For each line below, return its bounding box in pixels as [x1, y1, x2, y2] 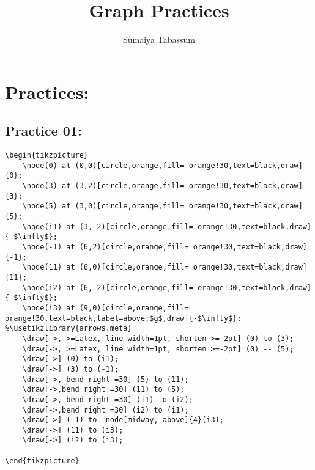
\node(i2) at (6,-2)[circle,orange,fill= [22, 283, 193, 292]
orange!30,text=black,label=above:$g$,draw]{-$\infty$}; [5, 314, 242, 323]
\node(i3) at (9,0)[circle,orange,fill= [22, 303, 189, 312]
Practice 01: [5, 121, 82, 140]
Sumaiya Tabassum [123, 33, 195, 46]
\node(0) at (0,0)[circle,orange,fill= [22, 161, 185, 170]
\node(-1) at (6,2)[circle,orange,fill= [22, 243, 189, 252]
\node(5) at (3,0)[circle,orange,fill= [22, 202, 185, 211]
